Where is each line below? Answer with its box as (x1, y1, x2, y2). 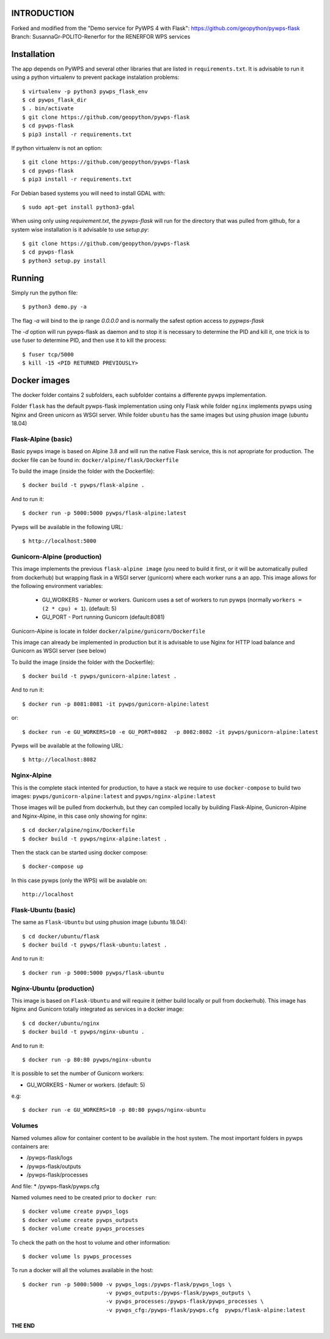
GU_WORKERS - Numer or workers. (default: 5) (26, 1081, 145, 1088)
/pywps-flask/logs (26, 1154, 73, 1161)
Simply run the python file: (11, 289, 78, 296)
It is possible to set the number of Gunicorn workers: (11, 1069, 144, 1077)
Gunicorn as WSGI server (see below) (11, 647, 107, 655)
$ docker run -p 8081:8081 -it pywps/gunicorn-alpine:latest (22, 700, 209, 707)
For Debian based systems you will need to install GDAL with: (11, 189, 166, 197)
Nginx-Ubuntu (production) (11, 984, 95, 992)
